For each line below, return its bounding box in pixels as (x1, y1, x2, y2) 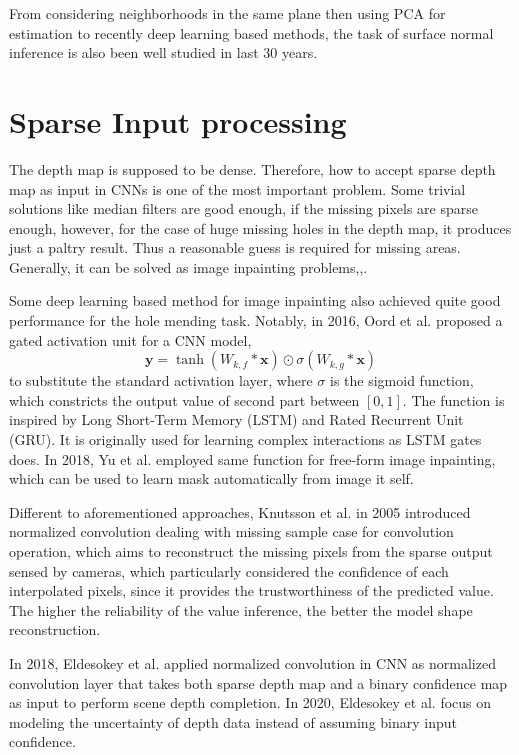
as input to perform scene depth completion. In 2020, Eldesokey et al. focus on (9, 692, 492, 713)
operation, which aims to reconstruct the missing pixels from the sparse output (9, 541, 493, 561)
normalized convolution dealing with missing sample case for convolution (9, 521, 454, 542)
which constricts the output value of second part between (9, 389, 360, 410)
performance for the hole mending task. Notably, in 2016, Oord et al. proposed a (9, 310, 503, 331)
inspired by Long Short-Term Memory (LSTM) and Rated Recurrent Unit (9, 409, 464, 430)
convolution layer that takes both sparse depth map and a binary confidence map (9, 672, 508, 693)
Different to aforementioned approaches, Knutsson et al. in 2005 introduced (9, 501, 471, 522)
